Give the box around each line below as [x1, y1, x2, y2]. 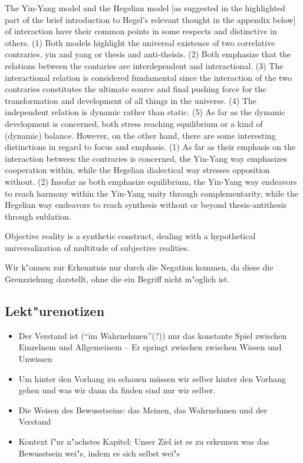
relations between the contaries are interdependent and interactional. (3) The [5, 59, 284, 71]
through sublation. [5, 210, 71, 222]
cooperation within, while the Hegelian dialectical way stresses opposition [5, 164, 270, 176]
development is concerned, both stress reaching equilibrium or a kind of [5, 117, 263, 129]
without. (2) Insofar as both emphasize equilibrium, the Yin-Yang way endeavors [5, 175, 297, 187]
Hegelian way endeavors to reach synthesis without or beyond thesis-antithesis [5, 198, 287, 211]
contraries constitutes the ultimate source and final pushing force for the [5, 83, 266, 95]
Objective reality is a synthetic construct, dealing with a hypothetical [5, 230, 256, 242]
